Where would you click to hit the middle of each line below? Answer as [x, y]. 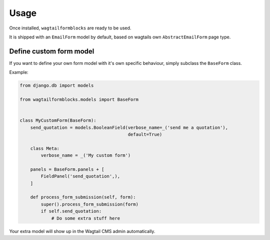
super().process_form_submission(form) [89, 204]
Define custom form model [52, 51]
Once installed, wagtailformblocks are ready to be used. [70, 28]
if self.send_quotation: [71, 211]
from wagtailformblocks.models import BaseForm [79, 100]
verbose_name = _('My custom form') [86, 155]
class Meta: [45, 148]
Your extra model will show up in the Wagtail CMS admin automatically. [82, 231]
